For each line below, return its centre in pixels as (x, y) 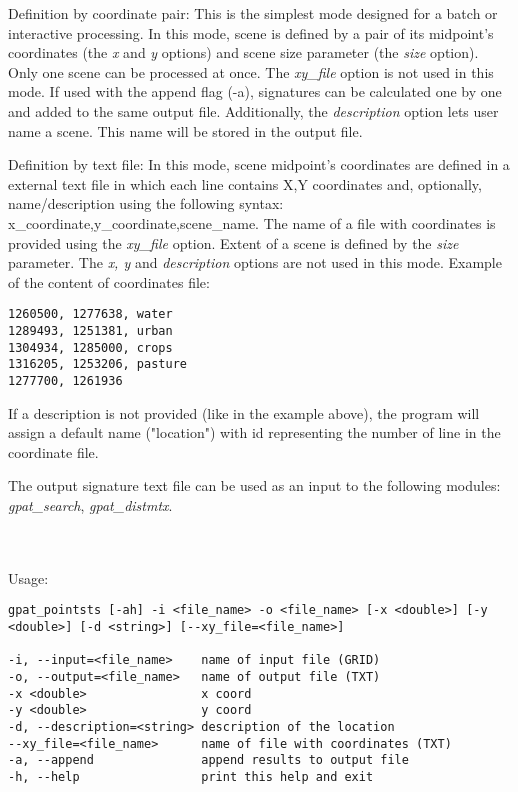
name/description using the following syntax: (146, 203)
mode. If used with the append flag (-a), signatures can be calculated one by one (255, 91)
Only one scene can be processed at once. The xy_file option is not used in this (251, 71)
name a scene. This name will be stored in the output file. (185, 130)
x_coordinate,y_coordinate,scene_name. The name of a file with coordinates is (252, 222)
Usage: (28, 577)
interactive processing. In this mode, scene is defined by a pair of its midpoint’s (251, 32)
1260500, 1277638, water (90, 314)
